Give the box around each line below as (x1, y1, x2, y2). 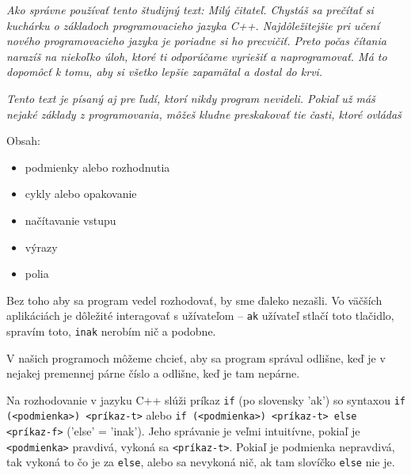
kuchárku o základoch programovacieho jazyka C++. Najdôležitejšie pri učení (6, 17, 379, 33)
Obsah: (6, 132, 40, 149)
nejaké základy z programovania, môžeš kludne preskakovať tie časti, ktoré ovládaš (6, 105, 401, 122)
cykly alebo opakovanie (25, 185, 137, 202)
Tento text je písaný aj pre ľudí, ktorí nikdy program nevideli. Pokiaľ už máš (6, 89, 375, 106)
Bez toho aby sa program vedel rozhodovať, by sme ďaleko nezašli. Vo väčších (6, 291, 382, 308)
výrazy (25, 238, 58, 255)
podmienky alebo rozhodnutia (25, 158, 170, 175)
